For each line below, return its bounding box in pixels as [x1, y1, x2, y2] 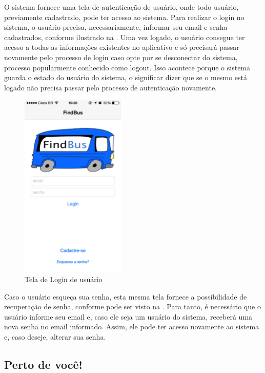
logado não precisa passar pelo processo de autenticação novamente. [4, 82, 217, 92]
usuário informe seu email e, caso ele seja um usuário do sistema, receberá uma [4, 311, 253, 322]
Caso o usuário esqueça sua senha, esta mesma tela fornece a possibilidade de [4, 291, 247, 302]
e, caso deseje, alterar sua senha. [4, 331, 106, 342]
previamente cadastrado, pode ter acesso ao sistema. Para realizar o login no [4, 11, 244, 22]
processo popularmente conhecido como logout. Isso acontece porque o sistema [4, 62, 251, 72]
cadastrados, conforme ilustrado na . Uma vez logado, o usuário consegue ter [4, 31, 245, 42]
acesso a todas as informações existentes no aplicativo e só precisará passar [4, 42, 239, 52]
